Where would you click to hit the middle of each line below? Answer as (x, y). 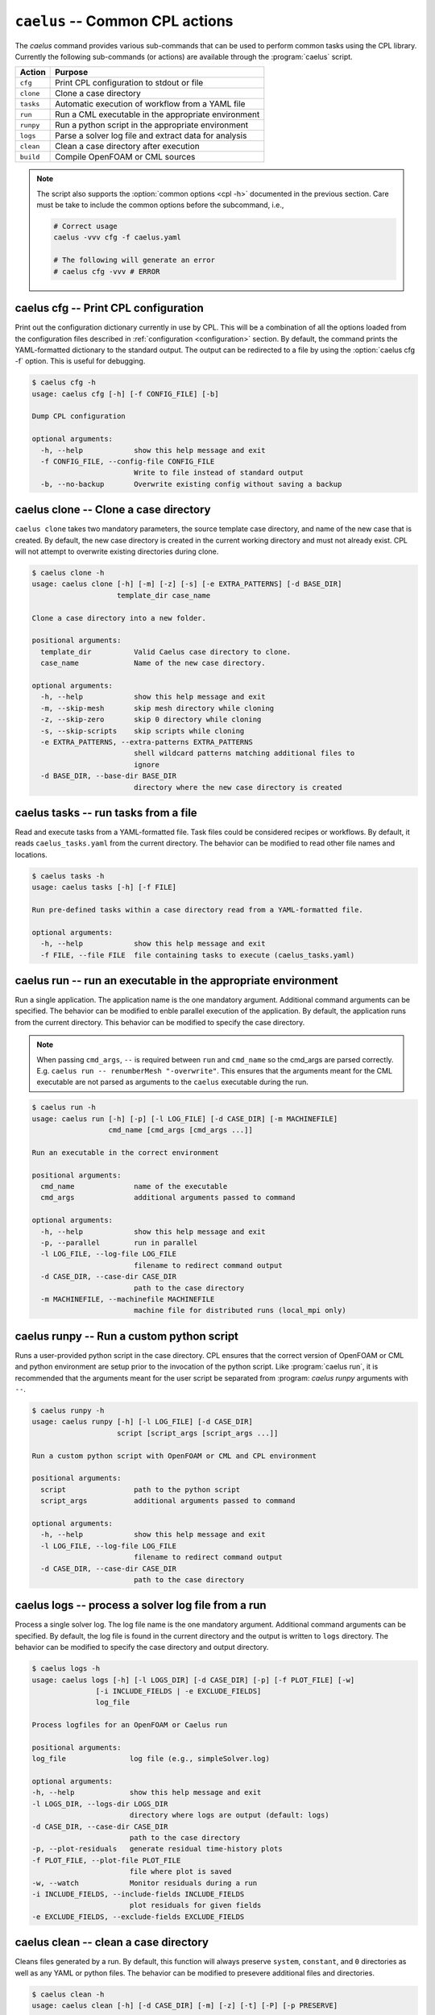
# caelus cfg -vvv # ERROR (107, 271)
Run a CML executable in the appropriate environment (157, 114)
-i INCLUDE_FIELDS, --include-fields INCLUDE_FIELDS (138, 1894)
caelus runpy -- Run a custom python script (127, 1336)
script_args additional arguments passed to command (168, 1501)
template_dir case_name (164, 595)
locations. (31, 854)
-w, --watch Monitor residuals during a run (145, 1883)
